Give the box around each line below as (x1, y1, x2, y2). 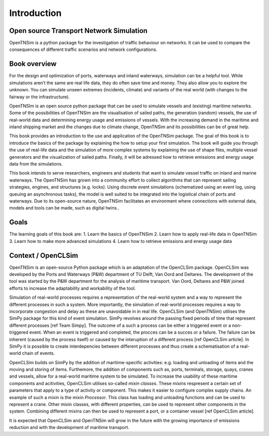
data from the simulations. (9, 161, 63, 167)
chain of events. (21, 350, 55, 356)
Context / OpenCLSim (9, 251, 78, 259)
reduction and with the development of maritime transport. (9, 425, 130, 431)
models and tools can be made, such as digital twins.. (9, 205, 120, 211)
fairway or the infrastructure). (9, 94, 70, 100)
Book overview (9, 60, 57, 68)
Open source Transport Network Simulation (9, 26, 148, 35)
